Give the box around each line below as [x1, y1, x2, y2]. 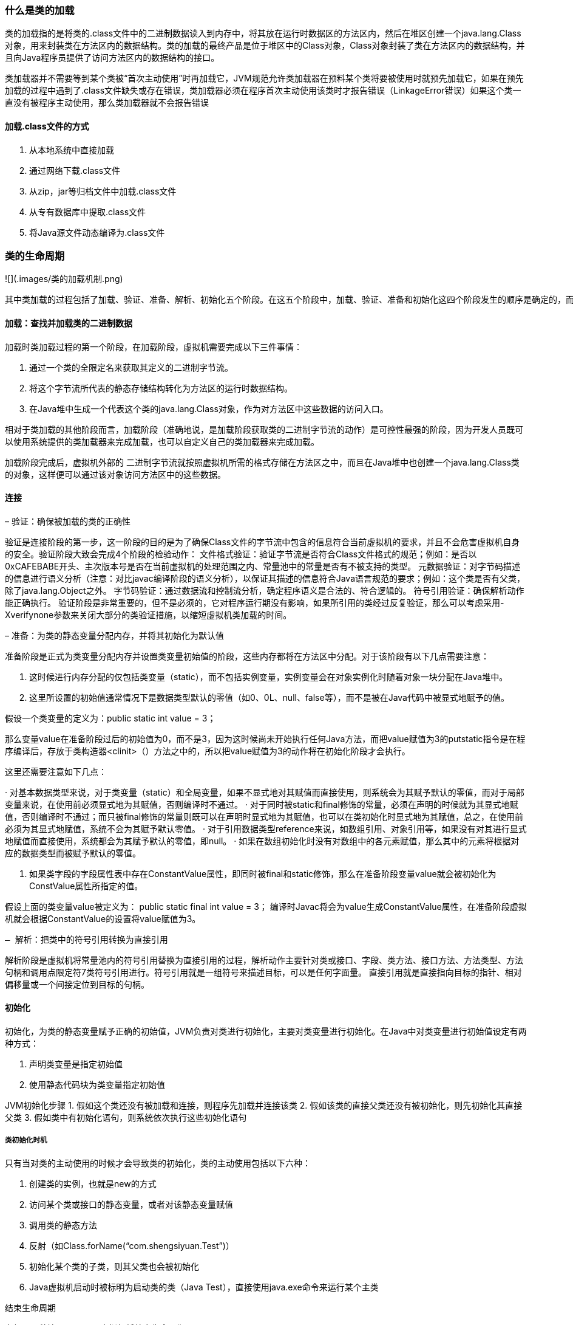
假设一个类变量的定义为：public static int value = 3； [5, 712, 216, 723]
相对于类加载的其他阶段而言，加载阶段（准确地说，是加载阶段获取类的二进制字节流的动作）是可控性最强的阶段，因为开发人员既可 [5, 424, 523, 435]
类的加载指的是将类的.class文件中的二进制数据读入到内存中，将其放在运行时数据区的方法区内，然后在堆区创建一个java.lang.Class [5, 28, 521, 39]
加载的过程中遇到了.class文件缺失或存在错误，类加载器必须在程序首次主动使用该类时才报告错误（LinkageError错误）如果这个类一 [5, 85, 521, 96]
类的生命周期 [5, 249, 65, 262]
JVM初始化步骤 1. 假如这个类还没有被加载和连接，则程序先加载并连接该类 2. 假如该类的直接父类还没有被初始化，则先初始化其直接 [5, 1100, 523, 1110]
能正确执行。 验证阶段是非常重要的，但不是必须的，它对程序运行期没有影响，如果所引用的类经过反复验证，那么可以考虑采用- [5, 597, 504, 608]
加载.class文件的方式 [5, 120, 89, 131]
